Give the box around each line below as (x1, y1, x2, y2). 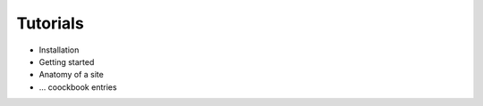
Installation (38, 45, 80, 55)
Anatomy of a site (38, 69, 105, 80)
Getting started (38, 56, 95, 67)
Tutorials (16, 13, 84, 33)
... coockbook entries (38, 81, 117, 93)
